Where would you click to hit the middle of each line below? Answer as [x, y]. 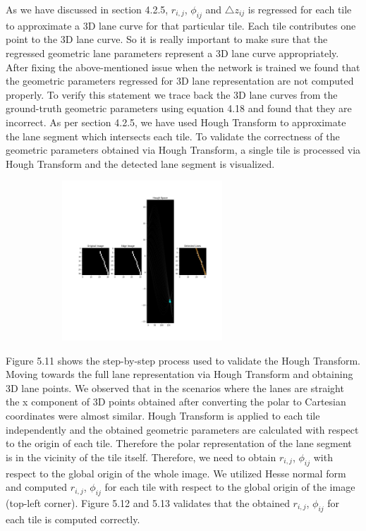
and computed [37, 487]
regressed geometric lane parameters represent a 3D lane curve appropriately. [172, 53]
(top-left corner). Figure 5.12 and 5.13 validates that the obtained [148, 503]
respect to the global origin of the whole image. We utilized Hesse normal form [176, 473]
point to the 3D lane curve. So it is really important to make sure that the [167, 39]
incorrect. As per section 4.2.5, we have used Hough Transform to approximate [176, 122]
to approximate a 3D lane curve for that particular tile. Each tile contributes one [181, 25]
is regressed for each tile [300, 9]
